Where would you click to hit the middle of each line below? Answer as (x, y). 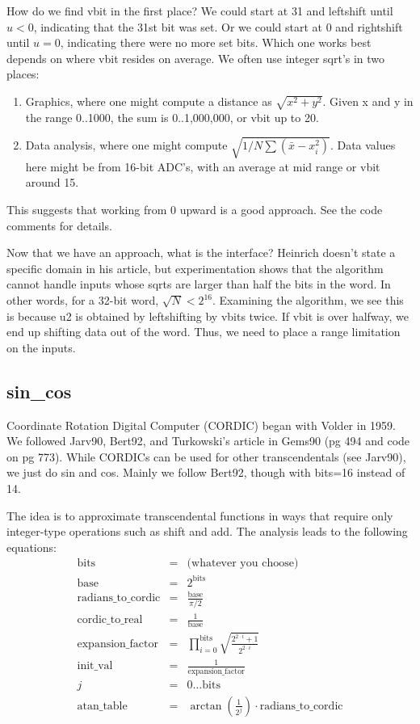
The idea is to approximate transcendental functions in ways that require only (200, 515)
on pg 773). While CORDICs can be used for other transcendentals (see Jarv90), (206, 456)
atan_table (102, 706)
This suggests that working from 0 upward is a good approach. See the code (195, 210)
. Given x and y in (368, 101)
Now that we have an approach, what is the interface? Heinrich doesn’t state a (201, 253)
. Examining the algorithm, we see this (308, 300)
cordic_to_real (110, 620)
